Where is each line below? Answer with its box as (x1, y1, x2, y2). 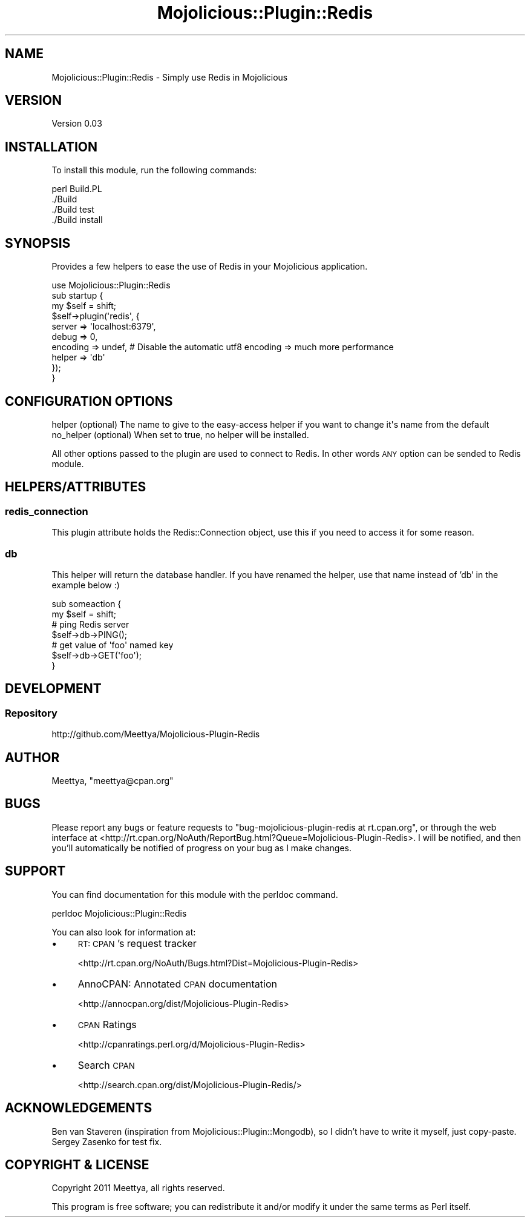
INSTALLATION (5, 139, 97, 154)
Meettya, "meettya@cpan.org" (51, 775, 174, 786)
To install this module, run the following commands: (51, 165, 257, 176)
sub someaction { (51, 598, 122, 609)
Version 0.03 (51, 118, 102, 129)
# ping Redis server (51, 619, 129, 629)
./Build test (51, 204, 94, 215)
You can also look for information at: (51, 926, 196, 937)
